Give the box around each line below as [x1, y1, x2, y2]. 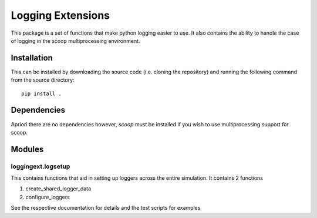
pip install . [21, 90, 62, 97]
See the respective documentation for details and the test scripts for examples [11, 204, 201, 212]
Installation [11, 53, 53, 63]
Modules [11, 144, 44, 154]
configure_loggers [25, 193, 70, 200]
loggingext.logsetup [11, 162, 70, 170]
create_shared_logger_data [25, 185, 92, 192]
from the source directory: [11, 76, 75, 83]
